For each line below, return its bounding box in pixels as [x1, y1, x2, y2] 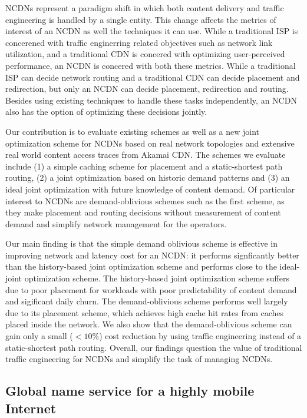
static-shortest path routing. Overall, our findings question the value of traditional [5, 341, 302, 353]
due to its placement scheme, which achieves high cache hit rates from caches [5, 306, 284, 319]
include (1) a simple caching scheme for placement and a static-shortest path [5, 160, 283, 172]
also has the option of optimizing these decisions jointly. [5, 105, 207, 118]
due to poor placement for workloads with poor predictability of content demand [5, 283, 297, 296]
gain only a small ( [5, 330, 73, 342]
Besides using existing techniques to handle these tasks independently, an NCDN [5, 94, 297, 106]
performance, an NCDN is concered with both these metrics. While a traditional [5, 59, 296, 71]
